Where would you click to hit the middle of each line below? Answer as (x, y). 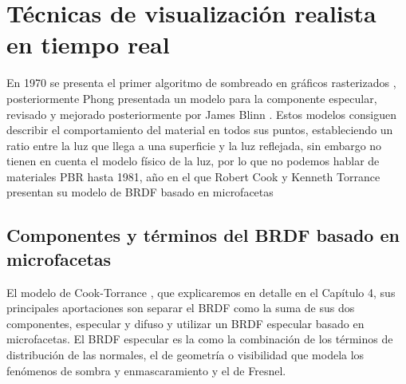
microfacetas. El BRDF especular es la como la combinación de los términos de (200, 339)
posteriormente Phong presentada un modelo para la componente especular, (192, 98)
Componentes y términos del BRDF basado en (203, 235)
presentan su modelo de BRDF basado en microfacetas (140, 192)
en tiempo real (88, 44)
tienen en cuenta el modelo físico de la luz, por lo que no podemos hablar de (193, 161)
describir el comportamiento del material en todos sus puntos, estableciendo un (200, 130)
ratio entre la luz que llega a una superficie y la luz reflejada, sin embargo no (194, 145)
